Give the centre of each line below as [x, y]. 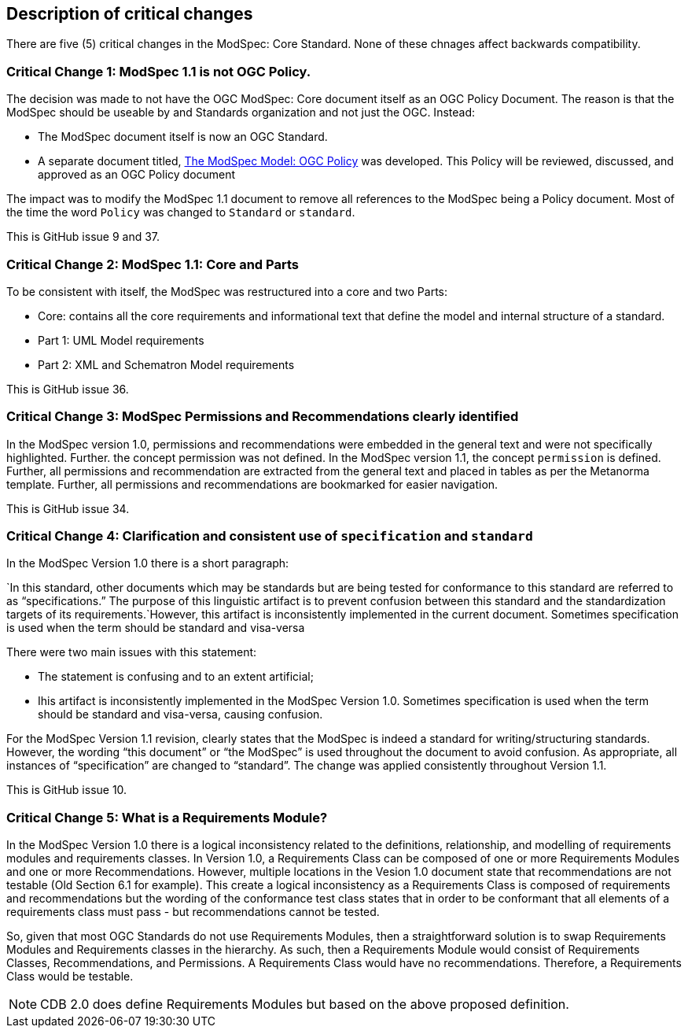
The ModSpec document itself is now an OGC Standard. [183, 137]
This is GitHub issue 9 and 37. [83, 237]
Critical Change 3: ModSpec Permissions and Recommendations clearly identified [263, 417]
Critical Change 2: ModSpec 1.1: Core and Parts [153, 264]
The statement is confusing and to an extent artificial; [176, 677]
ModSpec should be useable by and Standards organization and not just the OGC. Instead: [241, 113]
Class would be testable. [70, 977]
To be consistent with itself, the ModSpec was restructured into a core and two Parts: [227, 291]
